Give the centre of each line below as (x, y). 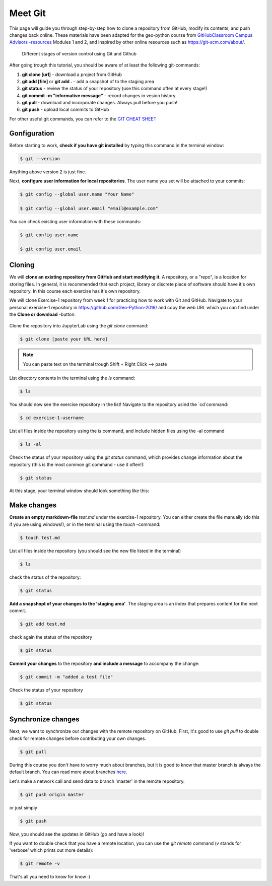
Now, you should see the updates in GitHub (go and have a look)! (77, 834)
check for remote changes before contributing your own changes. (78, 738)
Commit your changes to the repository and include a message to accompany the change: (104, 664)
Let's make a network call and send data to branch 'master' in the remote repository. (97, 781)
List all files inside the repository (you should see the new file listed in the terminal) (95, 551)
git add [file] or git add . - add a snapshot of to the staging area (88, 81)
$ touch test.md (40, 537)
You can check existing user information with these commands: (75, 221)
